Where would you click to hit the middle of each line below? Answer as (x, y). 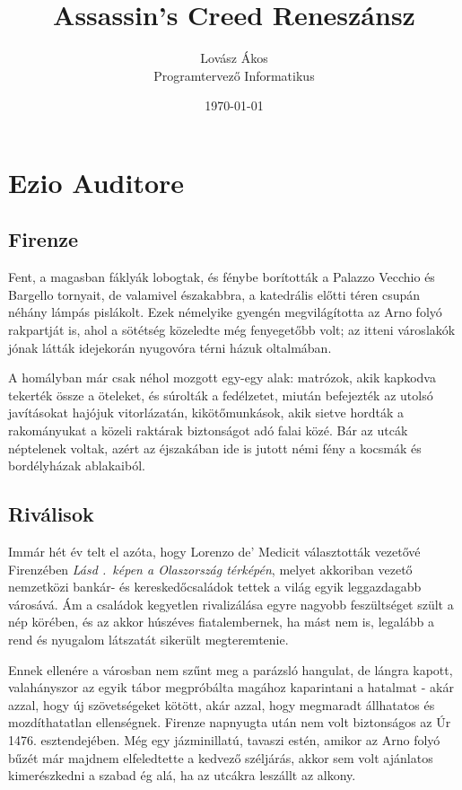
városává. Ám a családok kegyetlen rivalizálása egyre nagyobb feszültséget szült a (231, 604)
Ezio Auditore (96, 182)
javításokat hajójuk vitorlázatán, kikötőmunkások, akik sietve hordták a (206, 413)
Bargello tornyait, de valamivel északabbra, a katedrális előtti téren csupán (214, 294)
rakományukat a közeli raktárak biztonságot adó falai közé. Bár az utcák (208, 430)
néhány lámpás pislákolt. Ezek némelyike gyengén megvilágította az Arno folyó (225, 312)
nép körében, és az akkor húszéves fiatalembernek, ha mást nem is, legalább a (221, 622)
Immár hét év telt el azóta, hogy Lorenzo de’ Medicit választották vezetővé (214, 552)
